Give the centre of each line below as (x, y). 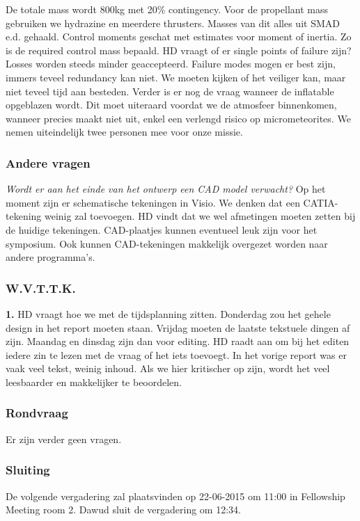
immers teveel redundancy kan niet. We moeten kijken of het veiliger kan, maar (176, 77)
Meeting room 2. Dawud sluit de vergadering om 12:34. (123, 510)
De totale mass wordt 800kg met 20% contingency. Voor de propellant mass (167, 9)
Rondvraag (37, 413)
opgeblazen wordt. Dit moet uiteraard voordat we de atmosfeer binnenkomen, (171, 105)
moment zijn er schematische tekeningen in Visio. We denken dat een (153, 202)
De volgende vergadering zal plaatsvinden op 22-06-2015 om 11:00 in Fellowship (175, 496)
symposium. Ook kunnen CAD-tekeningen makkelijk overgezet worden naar (167, 243)
